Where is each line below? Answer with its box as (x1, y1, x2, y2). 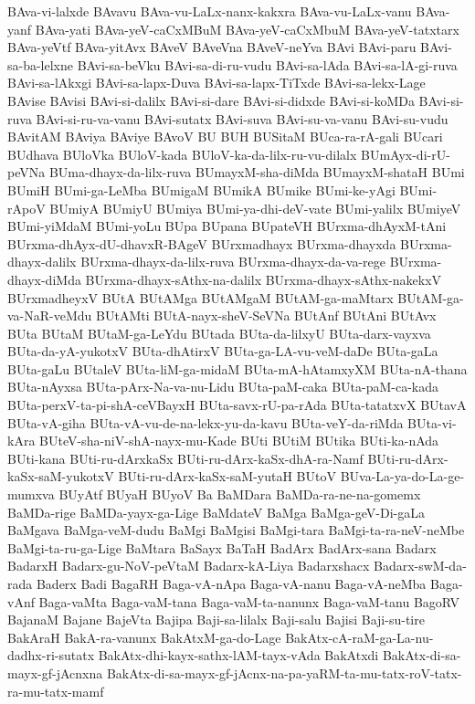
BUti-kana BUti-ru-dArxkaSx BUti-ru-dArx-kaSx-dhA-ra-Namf (7, 448, 364, 468)
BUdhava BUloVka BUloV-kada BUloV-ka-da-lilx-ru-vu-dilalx (7, 144, 357, 163)
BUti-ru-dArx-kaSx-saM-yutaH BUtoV (118, 467, 336, 486)
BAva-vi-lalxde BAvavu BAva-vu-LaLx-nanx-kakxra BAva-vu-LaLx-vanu (7, 2, 412, 20)
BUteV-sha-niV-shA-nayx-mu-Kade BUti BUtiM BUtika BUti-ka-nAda (39, 431, 439, 450)
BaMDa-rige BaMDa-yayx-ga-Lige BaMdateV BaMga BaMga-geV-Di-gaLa (7, 502, 425, 521)
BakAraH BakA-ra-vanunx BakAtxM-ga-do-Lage (7, 627, 281, 646)
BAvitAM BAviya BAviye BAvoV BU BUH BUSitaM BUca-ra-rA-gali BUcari (7, 127, 443, 146)
